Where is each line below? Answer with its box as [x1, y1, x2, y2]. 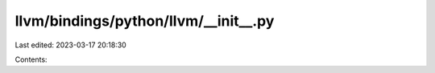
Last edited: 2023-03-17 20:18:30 [14, 40, 126, 50]
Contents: [14, 55, 48, 64]
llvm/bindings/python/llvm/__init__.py [14, 12, 275, 30]
